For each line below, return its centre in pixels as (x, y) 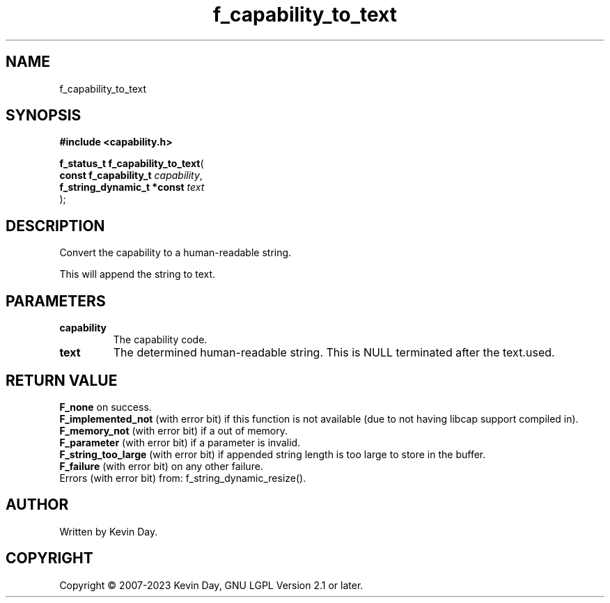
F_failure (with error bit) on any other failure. (161, 466)
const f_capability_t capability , (131, 175)
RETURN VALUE (62, 380)
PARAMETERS (56, 301)
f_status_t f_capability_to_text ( (132, 164)
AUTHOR (37, 505)
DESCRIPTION (55, 226)
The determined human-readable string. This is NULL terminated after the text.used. (334, 353)
